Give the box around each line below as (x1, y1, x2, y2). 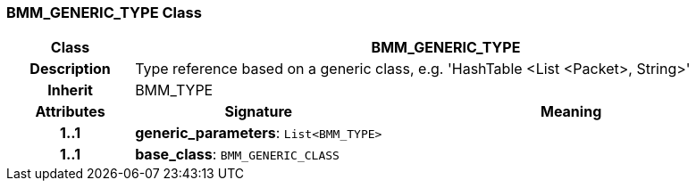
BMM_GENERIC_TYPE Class (6, 4, 202, 21)
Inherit (47, 81, 93, 100)
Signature (224, 102, 293, 121)
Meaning (540, 102, 602, 121)
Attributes (35, 102, 105, 121)
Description (29, 60, 111, 78)
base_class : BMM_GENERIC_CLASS (135, 145, 340, 164)
